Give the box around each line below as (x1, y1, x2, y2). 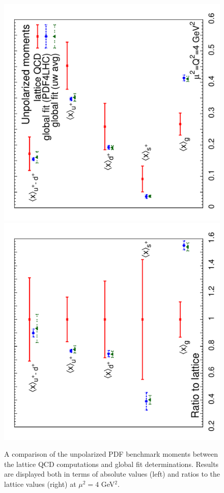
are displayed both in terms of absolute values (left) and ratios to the (4, 468, 220, 479)
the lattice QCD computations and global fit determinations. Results (4, 458, 219, 469)
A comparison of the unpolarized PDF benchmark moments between (4, 449, 218, 459)
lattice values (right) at (4, 478, 76, 489)
